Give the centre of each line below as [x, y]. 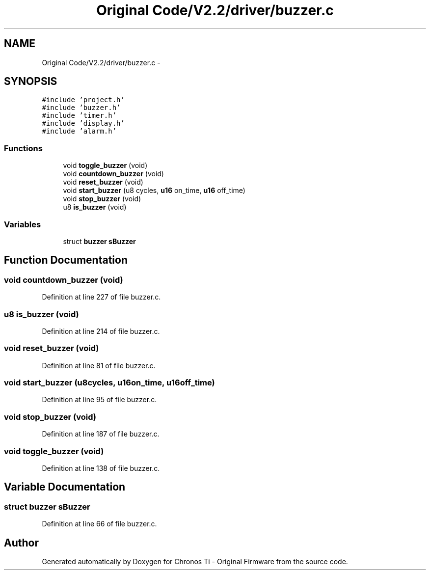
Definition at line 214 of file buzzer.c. [101, 331]
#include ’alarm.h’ [79, 131]
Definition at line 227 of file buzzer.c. [101, 297]
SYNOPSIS [31, 82]
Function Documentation [66, 260]
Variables [23, 224]
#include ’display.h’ [83, 123]
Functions [23, 148]
